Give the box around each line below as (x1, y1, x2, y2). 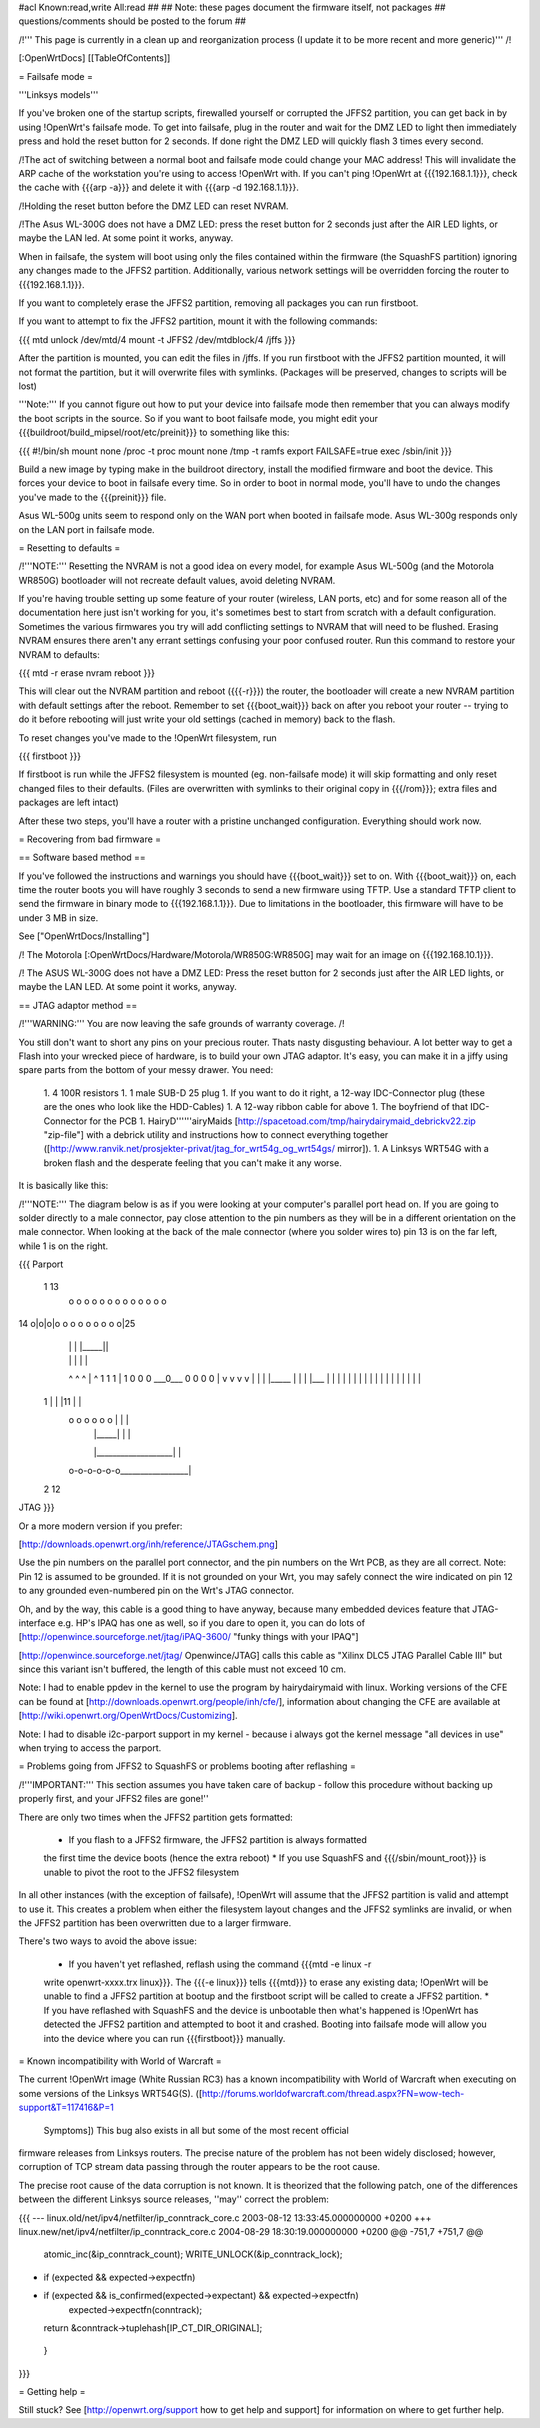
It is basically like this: (18, 1180, 109, 1192)
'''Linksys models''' (18, 88, 99, 100)
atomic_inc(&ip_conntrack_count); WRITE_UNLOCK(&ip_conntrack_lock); (43, 2248, 343, 2260)
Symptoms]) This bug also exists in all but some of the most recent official (43, 2124, 349, 2136)
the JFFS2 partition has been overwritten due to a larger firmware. (18, 1916, 292, 1929)
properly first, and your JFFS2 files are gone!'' (18, 1793, 209, 1805)
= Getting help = (18, 2386, 86, 2398)
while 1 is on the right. (18, 1240, 109, 1252)
